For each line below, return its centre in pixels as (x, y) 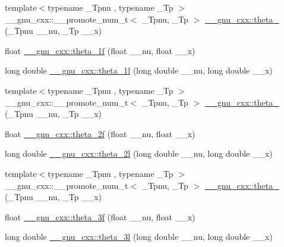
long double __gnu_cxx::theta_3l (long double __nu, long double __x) (139, 237)
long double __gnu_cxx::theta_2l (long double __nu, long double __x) (139, 153)
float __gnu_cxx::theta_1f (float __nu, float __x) (100, 50)
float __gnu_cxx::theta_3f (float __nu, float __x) (100, 216)
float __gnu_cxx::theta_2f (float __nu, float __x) (100, 133)
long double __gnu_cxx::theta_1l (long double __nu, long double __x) (139, 70)
